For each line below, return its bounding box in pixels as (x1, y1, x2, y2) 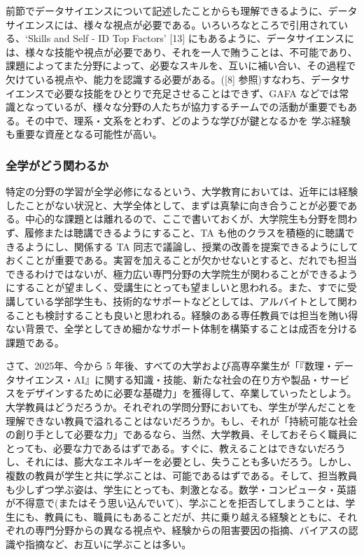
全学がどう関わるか (6, 156, 109, 174)
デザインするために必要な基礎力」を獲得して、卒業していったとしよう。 (24, 386, 357, 400)
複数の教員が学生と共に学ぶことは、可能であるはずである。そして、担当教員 (6, 468, 358, 483)
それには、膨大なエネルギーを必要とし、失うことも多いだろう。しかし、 (24, 454, 358, 469)
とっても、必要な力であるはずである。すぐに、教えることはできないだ (6, 440, 326, 455)
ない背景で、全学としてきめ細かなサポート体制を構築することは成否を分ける (6, 321, 358, 336)
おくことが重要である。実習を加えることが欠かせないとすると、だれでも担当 (6, 253, 358, 267)
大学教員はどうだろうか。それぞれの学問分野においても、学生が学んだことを (6, 400, 357, 414)
